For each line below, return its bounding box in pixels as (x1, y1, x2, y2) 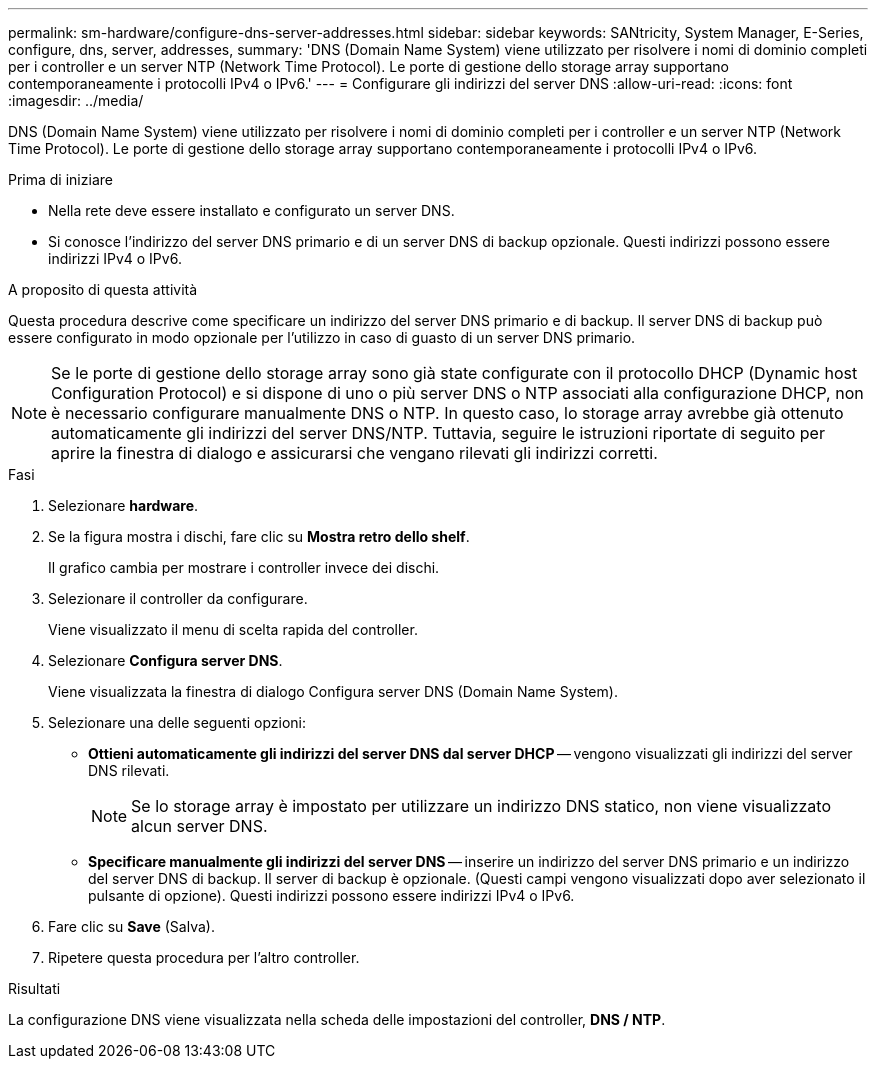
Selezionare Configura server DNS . (48, 652, 283, 669)
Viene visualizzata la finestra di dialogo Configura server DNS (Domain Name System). (48, 683, 618, 700)
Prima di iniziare (8, 171, 113, 188)
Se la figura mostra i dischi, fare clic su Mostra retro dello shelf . (48, 528, 470, 545)
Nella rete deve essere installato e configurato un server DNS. (48, 202, 455, 219)
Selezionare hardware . (48, 497, 199, 514)
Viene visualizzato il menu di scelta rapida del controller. (48, 621, 418, 638)
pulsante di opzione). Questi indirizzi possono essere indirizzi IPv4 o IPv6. (88, 887, 575, 904)
